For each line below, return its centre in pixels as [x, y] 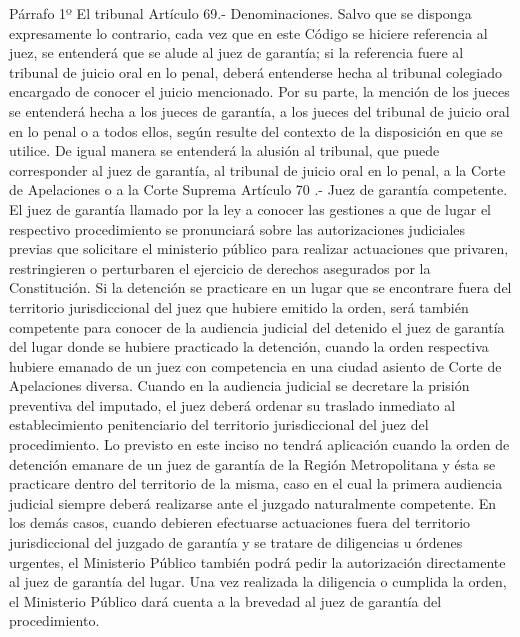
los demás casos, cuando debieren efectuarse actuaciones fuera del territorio [240, 522]
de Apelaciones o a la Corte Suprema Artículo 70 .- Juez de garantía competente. [258, 189]
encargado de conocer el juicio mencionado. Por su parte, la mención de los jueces [259, 91]
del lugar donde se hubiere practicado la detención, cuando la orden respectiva [249, 346]
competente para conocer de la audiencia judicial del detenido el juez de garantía [257, 326]
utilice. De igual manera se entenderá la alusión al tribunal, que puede [224, 150]
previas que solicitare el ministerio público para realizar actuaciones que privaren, [259, 248]
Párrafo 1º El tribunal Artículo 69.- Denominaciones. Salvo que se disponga [240, 13]
